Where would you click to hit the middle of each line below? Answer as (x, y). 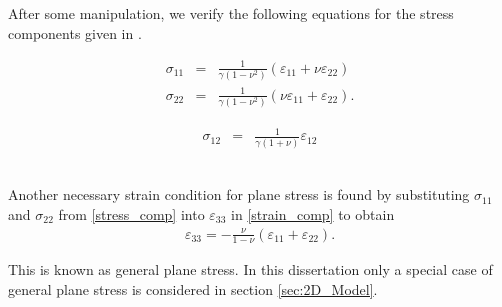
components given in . (75, 32)
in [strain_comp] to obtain (313, 213)
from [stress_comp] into (131, 213)
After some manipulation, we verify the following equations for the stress (231, 13)
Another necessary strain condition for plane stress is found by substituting (239, 194)
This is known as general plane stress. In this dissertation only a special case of (250, 269)
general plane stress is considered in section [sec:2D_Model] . (193, 289)
